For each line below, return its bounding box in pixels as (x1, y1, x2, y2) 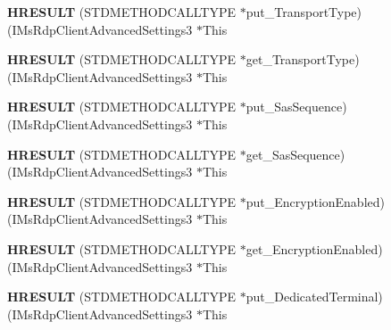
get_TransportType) (245, 50, 360, 69)
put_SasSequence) (245, 97, 347, 116)
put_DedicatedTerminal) (245, 287, 383, 306)
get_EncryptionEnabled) (245, 239, 383, 258)
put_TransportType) (245, 3, 362, 21)
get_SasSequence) (245, 144, 345, 163)
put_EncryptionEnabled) (245, 192, 385, 210)
